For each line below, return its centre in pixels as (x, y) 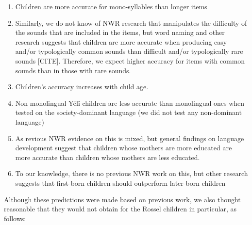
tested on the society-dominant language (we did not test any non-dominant (128, 112)
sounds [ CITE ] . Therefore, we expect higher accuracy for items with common (130, 60)
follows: (15, 218)
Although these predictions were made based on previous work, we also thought (122, 199)
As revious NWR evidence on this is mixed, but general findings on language (130, 138)
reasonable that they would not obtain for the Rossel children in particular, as (120, 209)
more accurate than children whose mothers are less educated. (108, 157)
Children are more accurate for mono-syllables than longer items (111, 6)
